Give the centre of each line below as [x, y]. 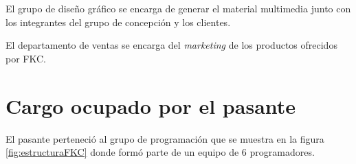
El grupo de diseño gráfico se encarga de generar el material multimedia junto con [178, 8]
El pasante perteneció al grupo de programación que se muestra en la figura [165, 138]
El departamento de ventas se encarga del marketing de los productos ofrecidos [171, 45]
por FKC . [26, 58]
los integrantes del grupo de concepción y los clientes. [118, 22]
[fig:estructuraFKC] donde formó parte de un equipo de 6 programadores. [160, 152]
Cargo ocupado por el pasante [151, 105]
